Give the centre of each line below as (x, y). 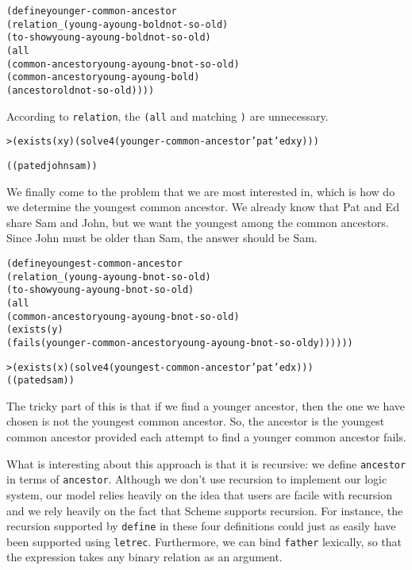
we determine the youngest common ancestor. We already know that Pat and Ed (203, 207)
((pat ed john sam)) (52, 166)
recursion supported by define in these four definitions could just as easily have (201, 526)
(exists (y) (35, 330)
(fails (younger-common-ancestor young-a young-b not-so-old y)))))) (180, 343)
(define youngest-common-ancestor (94, 263)
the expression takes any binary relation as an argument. (144, 557)
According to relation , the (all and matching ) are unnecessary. (167, 116)
